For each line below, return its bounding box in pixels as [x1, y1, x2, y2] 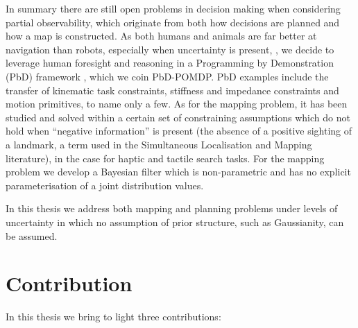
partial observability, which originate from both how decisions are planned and [6, 15, 340, 29]
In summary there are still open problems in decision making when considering [6, 1, 341, 15]
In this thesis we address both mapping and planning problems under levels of [6, 201, 338, 216]
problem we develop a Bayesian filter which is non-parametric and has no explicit [6, 164, 351, 179]
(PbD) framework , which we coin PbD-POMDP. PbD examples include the [6, 69, 329, 83]
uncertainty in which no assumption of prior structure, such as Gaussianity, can [6, 214, 344, 229]
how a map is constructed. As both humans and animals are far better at [6, 28, 317, 43]
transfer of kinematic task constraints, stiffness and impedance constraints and [6, 83, 339, 97]
